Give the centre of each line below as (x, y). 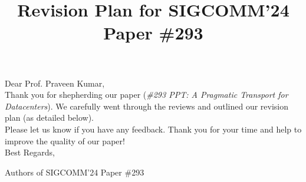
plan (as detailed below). (49, 118)
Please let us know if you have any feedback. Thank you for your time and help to (153, 129)
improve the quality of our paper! (65, 140)
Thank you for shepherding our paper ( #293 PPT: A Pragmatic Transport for (147, 95)
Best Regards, (30, 152)
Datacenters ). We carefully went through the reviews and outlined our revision (147, 106)
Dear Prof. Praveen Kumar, (55, 83)
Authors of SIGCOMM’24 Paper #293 (75, 172)
